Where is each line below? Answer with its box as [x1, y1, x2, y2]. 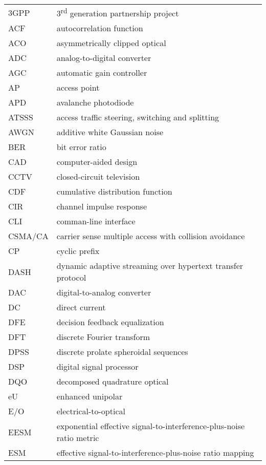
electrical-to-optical [56, 405, 125, 417]
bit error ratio [56, 141, 106, 153]
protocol [56, 271, 86, 284]
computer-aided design [56, 156, 138, 168]
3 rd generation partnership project [56, 6, 179, 19]
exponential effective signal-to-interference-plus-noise [56, 420, 245, 432]
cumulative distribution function [56, 185, 172, 198]
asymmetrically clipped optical [56, 37, 166, 49]
